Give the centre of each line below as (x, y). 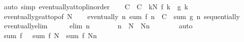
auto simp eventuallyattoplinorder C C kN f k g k (96, 6)
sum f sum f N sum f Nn (50, 35)
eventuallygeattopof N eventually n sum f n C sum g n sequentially (122, 16)
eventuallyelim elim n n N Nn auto (98, 26)
